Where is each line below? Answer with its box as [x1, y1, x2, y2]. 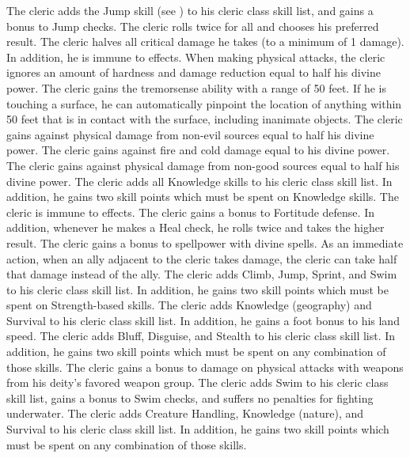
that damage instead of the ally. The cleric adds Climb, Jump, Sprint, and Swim [6, 266, 397, 282]
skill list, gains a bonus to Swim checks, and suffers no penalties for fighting [6, 389, 374, 406]
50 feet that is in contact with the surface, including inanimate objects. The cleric [6, 111, 403, 127]
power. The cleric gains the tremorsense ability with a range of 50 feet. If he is [6, 79, 386, 96]
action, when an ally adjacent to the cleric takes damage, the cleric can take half [6, 250, 397, 267]
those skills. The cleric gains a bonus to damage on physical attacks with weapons [6, 358, 404, 375]
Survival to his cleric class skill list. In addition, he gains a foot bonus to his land [6, 312, 400, 328]
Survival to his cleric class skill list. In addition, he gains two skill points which [6, 421, 389, 437]
